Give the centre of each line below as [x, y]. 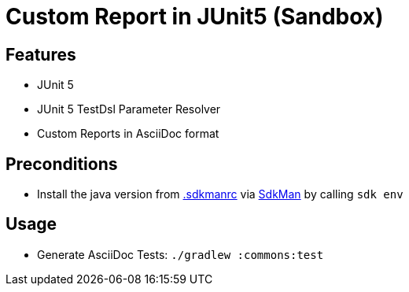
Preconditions [62, 164]
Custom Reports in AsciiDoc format [128, 134]
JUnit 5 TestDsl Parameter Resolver [129, 109]
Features [41, 54]
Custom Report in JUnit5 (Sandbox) [195, 17]
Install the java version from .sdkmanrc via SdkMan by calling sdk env [220, 194]
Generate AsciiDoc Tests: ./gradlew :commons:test [181, 254]
